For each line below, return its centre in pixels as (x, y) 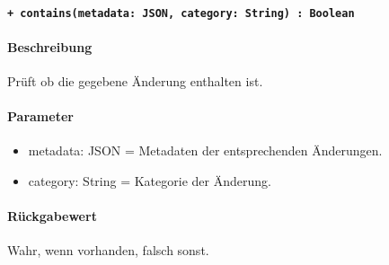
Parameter (40, 116)
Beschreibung (50, 46)
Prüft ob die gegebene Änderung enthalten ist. (135, 81)
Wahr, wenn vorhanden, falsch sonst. (108, 250)
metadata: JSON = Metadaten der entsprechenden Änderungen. (205, 150)
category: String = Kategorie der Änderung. (150, 181)
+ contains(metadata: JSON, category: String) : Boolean (181, 13)
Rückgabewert (52, 216)
